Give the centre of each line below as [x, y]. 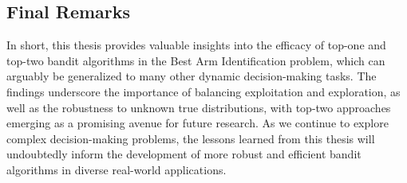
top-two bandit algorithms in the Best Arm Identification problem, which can [196, 60]
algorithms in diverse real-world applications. [117, 169]
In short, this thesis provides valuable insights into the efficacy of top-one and [196, 45]
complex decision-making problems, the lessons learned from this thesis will [191, 138]
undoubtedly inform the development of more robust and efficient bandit [184, 154]
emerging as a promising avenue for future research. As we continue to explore [198, 123]
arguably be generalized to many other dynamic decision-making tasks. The [192, 76]
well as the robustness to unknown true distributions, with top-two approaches [199, 107]
